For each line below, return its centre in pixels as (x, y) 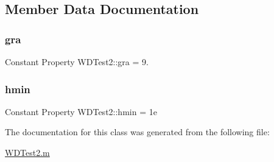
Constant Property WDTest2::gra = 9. (77, 62)
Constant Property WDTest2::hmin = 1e (81, 111)
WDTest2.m (27, 152)
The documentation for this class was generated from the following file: (137, 132)
